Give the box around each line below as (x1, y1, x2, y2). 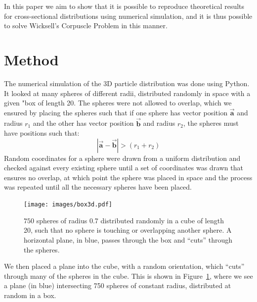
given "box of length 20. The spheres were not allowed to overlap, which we (4, 98, 232, 108)
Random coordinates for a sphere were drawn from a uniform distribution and (4, 152, 241, 163)
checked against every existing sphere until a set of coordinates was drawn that (4, 162, 243, 173)
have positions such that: (4, 128, 80, 138)
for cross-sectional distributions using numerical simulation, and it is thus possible (4, 10, 253, 21)
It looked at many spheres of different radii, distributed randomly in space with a (4, 88, 251, 98)
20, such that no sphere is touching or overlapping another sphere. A (24, 225, 232, 235)
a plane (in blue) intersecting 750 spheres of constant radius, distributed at (4, 280, 231, 291)
